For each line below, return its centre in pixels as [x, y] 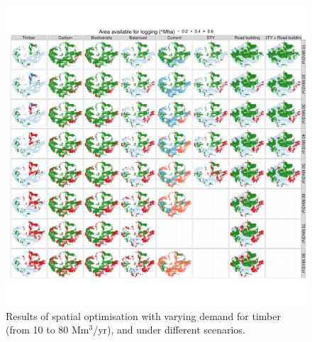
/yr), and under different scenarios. [169, 330]
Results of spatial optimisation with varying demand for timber [143, 315]
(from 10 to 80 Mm [48, 330]
